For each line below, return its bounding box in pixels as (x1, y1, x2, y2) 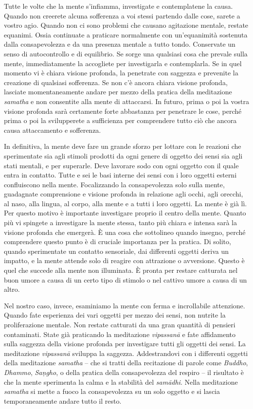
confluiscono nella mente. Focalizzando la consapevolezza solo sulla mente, (4, 179, 225, 189)
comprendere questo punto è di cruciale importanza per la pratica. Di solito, (4, 236, 231, 247)
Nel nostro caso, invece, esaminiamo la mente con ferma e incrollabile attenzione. (4, 300, 245, 310)
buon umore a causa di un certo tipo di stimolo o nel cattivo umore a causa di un (4, 274, 247, 285)
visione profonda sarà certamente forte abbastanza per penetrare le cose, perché (4, 106, 242, 116)
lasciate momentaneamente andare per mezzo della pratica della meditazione (4, 87, 232, 97)
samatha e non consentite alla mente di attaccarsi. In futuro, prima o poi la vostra (4, 96, 249, 106)
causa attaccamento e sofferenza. (4, 124, 101, 135)
